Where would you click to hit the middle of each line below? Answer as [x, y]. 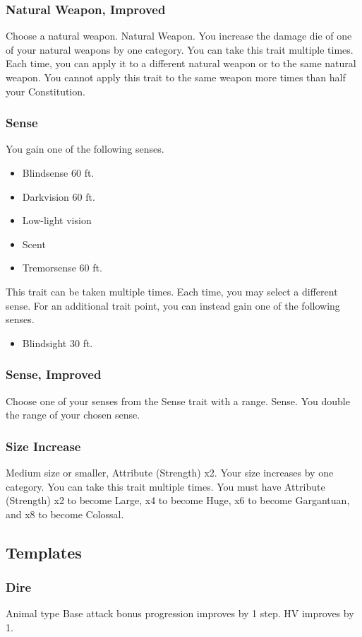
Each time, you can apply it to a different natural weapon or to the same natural [181, 63]
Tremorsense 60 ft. [62, 268]
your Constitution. [46, 91]
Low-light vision [57, 220]
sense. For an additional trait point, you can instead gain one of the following [173, 305]
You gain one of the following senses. [85, 149]
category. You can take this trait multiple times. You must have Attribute [165, 486]
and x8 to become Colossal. [65, 514]
